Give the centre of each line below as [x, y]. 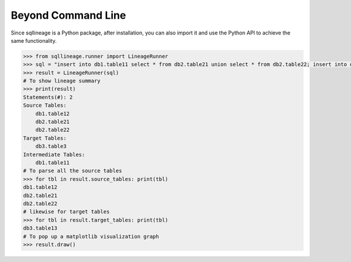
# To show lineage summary [62, 81]
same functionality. [34, 40]
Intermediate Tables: [54, 154]
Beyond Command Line [68, 15]
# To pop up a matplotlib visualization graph [91, 236]
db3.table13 [40, 228]
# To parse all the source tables [73, 171]
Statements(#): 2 [48, 97]
